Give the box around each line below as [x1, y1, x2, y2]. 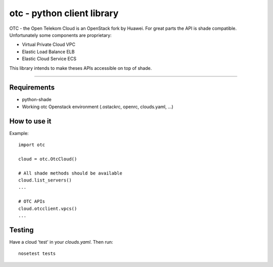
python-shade [22, 97, 52, 103]
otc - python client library [9, 8, 119, 19]
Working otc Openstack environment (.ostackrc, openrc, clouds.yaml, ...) [22, 104, 174, 110]
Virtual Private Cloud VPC [22, 41, 76, 48]
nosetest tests [18, 251, 56, 256]
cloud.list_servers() [18, 177, 72, 183]
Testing [9, 226, 34, 234]
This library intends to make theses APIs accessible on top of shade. [9, 65, 152, 71]
